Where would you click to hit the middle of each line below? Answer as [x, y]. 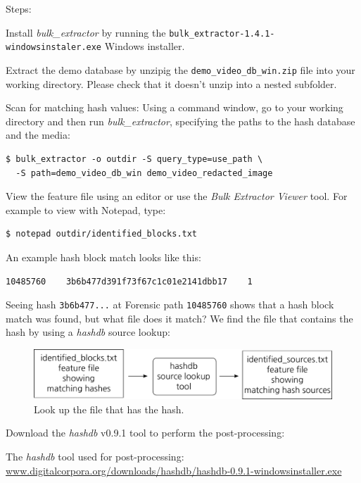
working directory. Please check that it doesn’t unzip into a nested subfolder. [171, 83]
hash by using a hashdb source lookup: [88, 332]
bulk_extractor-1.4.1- [222, 33]
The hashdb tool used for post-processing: [95, 456]
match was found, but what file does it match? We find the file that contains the [179, 318]
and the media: [38, 135]
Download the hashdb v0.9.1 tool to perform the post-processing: [145, 433]
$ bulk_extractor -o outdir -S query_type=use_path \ [134, 159]
